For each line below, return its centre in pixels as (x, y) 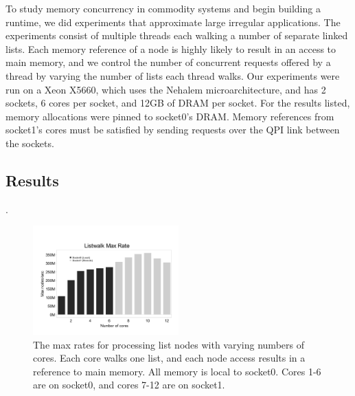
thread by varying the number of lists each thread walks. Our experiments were (173, 75)
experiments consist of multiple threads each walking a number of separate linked (177, 35)
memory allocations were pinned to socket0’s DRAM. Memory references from (170, 116)
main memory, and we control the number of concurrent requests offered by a (168, 62)
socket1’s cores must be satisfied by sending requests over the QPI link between (173, 130)
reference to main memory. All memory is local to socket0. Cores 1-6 (177, 371)
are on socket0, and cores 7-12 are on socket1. (129, 385)
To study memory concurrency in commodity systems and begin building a (163, 8)
